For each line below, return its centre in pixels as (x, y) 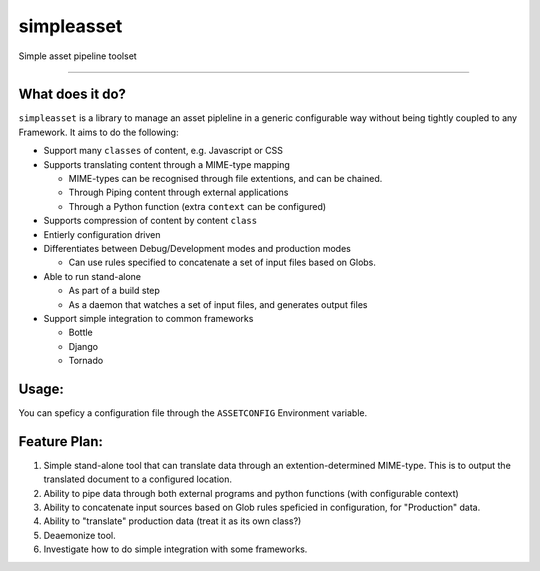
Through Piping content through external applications (178, 192)
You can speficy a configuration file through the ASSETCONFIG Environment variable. (193, 413)
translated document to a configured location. (138, 479)
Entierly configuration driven (102, 234)
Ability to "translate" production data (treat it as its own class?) (172, 521)
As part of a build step (114, 291)
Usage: (41, 388)
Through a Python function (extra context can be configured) (197, 206)
